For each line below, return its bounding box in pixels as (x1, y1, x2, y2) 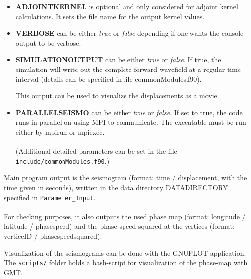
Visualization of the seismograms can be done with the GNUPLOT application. (4, 247, 246, 258)
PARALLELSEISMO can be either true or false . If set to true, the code (15, 107, 243, 117)
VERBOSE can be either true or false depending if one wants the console (15, 28, 244, 38)
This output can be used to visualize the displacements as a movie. (15, 90, 219, 101)
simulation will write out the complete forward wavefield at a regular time (15, 64, 241, 74)
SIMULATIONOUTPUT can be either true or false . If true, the (15, 54, 221, 65)
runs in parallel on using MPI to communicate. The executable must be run (15, 117, 246, 127)
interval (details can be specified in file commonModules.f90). (15, 73, 202, 84)
